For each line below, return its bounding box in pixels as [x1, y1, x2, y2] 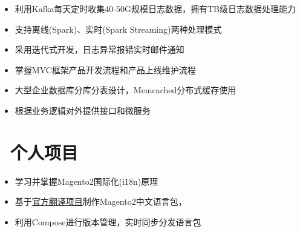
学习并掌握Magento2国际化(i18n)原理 [15, 174, 158, 187]
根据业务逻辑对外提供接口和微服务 [15, 104, 151, 116]
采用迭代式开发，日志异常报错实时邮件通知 [15, 43, 184, 56]
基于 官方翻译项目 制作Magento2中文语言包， [15, 195, 187, 208]
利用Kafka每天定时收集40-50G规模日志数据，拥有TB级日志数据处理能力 [15, 2, 296, 15]
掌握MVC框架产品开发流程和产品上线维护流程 [15, 63, 196, 76]
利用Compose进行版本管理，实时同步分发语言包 [15, 215, 201, 228]
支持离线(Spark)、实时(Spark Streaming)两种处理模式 [15, 22, 222, 35]
